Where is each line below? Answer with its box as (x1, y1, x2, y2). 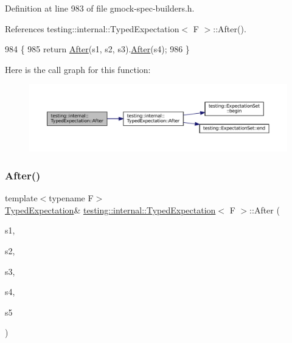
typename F (49, 192, 94, 204)
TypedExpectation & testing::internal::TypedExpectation (5, 203, 216, 216)
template (5, 192, 38, 204)
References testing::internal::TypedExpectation (5, 22, 179, 35)
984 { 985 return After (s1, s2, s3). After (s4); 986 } (5, 43, 190, 55)
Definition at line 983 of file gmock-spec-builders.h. (5, 2, 195, 14)
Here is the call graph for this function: (5, 63, 151, 75)
